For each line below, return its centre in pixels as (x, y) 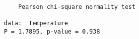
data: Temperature (36, 23)
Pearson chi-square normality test (77, 7)
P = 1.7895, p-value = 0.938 (52, 31)
